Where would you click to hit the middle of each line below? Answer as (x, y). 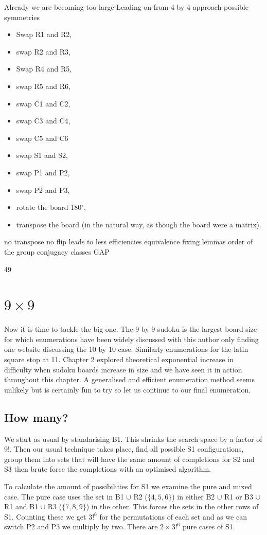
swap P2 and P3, (43, 190)
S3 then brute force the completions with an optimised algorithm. (108, 469)
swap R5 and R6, (43, 86)
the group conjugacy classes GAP (57, 251)
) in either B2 (193, 496)
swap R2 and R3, (43, 51)
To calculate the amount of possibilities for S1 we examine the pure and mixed (128, 486)
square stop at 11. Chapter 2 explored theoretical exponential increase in (119, 359)
